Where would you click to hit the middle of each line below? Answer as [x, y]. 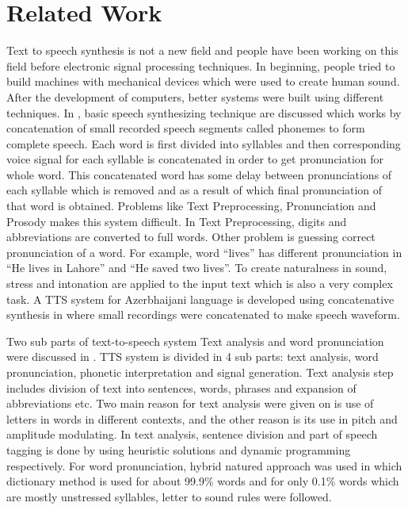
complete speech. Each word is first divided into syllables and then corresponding [204, 143]
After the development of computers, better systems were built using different [195, 96]
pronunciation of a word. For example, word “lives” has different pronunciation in [204, 252]
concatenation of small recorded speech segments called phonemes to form [186, 128]
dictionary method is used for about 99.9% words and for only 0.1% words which [203, 481]
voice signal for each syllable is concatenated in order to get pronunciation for [195, 159]
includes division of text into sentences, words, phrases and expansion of [181, 387]
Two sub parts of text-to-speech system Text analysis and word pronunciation [195, 341]
